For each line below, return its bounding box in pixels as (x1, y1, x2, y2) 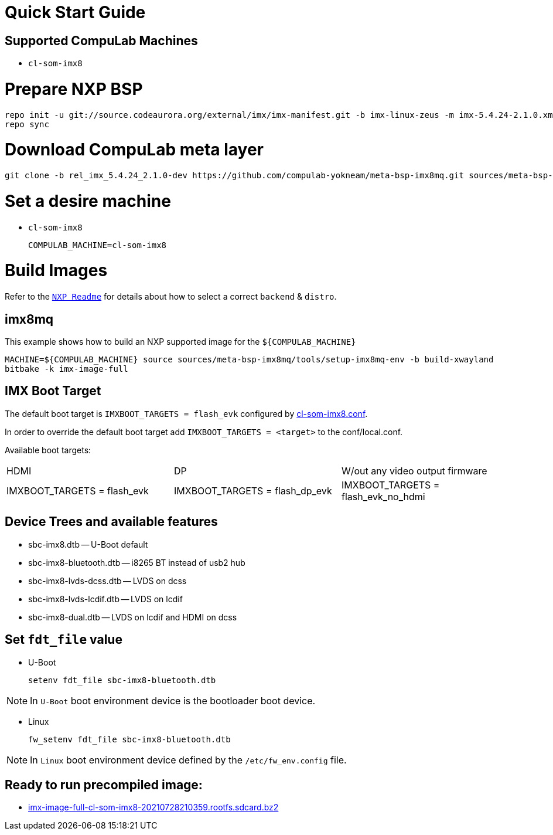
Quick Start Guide (5, 2, 146, 22)
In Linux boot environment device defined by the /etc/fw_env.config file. (30, 753, 347, 766)
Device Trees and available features (5, 514, 218, 529)
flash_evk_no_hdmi (341, 490, 425, 503)
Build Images (5, 260, 108, 281)
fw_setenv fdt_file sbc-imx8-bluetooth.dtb (28, 734, 231, 744)
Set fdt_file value (5, 632, 122, 647)
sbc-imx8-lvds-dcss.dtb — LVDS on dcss (28, 575, 187, 586)
